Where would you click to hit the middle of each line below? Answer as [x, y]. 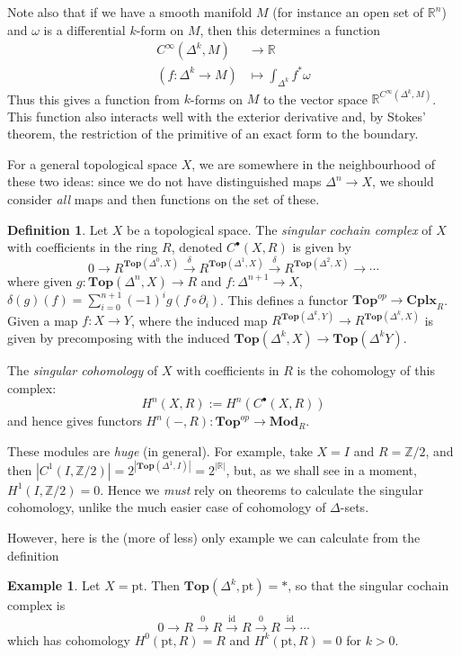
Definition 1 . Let [58, 229]
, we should [403, 181]
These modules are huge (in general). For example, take [160, 450]
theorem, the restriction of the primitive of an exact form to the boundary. [213, 134]
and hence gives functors [75, 421]
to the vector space [315, 99]
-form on [160, 29]
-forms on [217, 99]
